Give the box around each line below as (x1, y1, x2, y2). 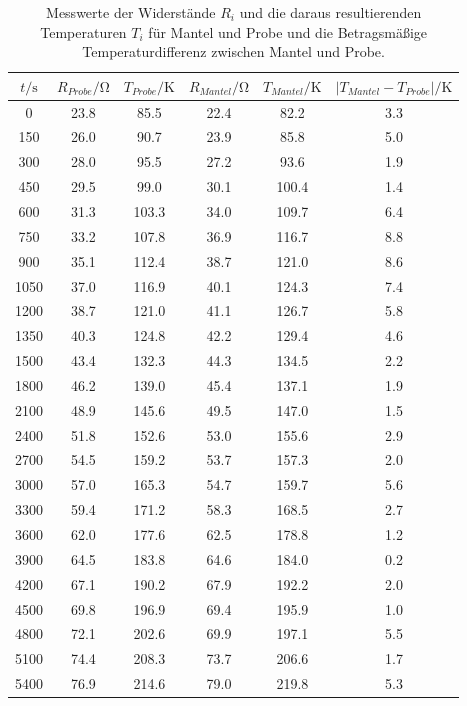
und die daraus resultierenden (239, 2, 422, 22)
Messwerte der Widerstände (46, 2, 216, 22)
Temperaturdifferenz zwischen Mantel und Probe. (82, 41, 385, 62)
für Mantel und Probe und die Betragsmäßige (148, 21, 428, 42)
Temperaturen (40, 21, 127, 42)
